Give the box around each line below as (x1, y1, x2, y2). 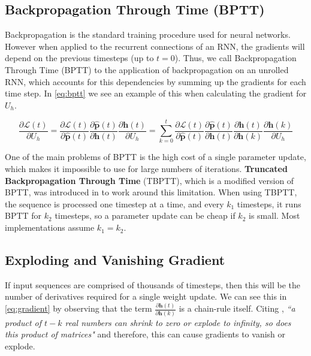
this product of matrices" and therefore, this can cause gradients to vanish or (5, 328, 286, 340)
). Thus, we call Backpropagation (174, 52, 297, 64)
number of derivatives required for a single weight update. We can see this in (5, 290, 287, 303)
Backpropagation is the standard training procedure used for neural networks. (5, 28, 291, 41)
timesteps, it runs (237, 197, 301, 210)
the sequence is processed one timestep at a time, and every (5, 197, 224, 210)
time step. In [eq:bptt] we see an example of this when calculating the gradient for (5, 87, 307, 99)
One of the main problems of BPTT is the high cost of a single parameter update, (5, 150, 306, 163)
